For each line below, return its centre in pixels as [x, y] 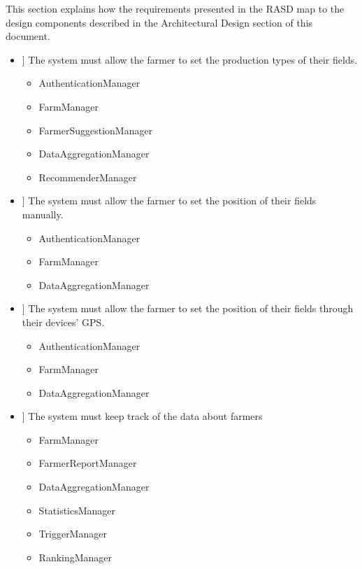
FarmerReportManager [88, 463]
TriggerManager [73, 534]
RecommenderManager [88, 177]
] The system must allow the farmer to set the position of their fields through [188, 308]
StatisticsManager [77, 510]
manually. [43, 214]
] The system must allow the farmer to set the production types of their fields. [190, 59]
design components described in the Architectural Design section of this [159, 22]
